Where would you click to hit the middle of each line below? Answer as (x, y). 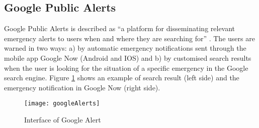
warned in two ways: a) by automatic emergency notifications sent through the (125, 48)
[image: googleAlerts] (62, 104)
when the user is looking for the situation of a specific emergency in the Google (126, 68)
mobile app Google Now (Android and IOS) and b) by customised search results (128, 57)
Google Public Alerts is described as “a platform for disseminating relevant (120, 28)
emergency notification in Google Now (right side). (82, 87)
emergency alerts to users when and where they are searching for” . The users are (129, 38)
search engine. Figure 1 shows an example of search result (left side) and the (122, 78)
